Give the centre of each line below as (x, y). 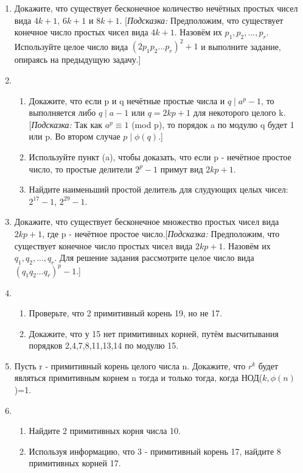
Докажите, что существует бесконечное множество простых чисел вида (147, 222)
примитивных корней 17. (75, 463)
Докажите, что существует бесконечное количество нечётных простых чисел (156, 8)
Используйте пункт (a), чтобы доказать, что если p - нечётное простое (160, 157)
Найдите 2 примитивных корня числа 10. (105, 431)
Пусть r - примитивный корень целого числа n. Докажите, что (130, 365)
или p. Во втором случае (75, 136)
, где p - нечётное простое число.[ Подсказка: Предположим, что (161, 234)
